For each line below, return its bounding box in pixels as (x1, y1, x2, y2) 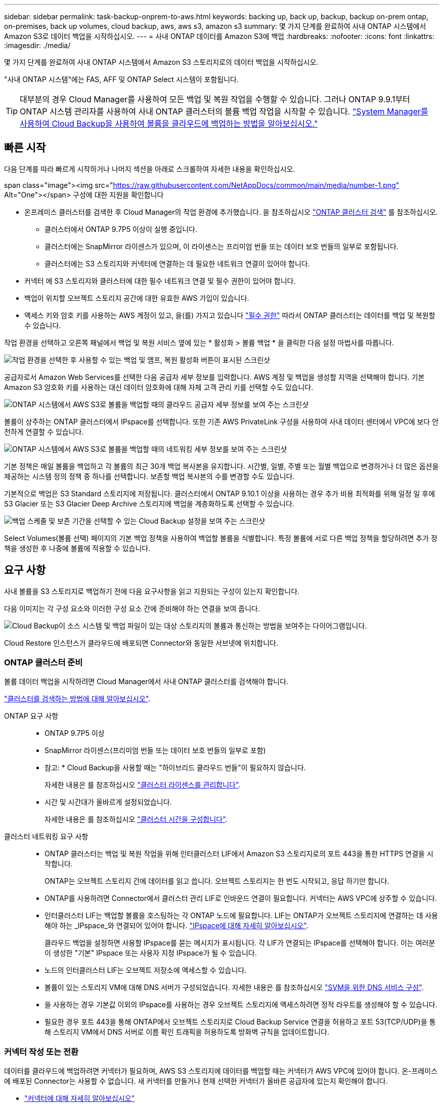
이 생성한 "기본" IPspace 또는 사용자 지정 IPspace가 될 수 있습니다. (45, 949, 257, 958)
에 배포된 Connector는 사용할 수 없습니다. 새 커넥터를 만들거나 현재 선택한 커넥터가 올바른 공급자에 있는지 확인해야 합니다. (4, 1077, 388, 1086)
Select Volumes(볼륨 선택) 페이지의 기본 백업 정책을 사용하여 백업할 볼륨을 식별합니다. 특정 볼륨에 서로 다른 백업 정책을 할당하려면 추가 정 (4, 533, 437, 542)
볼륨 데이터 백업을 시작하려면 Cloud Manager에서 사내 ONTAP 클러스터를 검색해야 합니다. (4, 677, 289, 686)
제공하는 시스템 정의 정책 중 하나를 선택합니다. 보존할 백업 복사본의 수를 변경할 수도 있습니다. (4, 471, 295, 481)
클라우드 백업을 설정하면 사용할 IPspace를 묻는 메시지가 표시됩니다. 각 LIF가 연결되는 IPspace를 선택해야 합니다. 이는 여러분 (45, 938, 435, 947)
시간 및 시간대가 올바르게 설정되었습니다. (45, 798, 172, 807)
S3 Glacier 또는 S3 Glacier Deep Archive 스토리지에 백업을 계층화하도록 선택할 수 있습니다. (4, 499, 294, 508)
